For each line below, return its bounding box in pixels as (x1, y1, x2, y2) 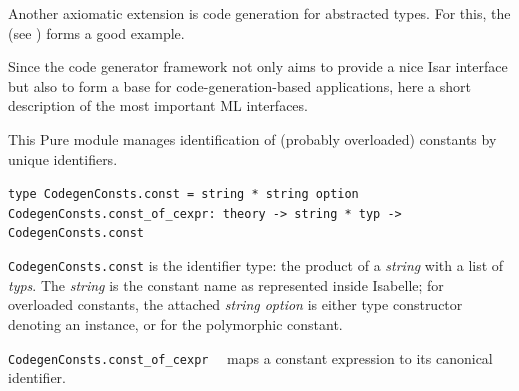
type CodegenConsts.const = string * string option (8, 187, 359, 202)
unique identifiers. (8, 148, 118, 169)
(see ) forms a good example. (8, 22, 185, 43)
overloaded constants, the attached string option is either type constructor (8, 294, 463, 315)
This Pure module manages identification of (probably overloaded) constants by (8, 128, 497, 149)
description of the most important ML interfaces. (8, 95, 308, 116)
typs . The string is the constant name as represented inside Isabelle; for (8, 274, 444, 295)
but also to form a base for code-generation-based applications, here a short (8, 75, 471, 96)
